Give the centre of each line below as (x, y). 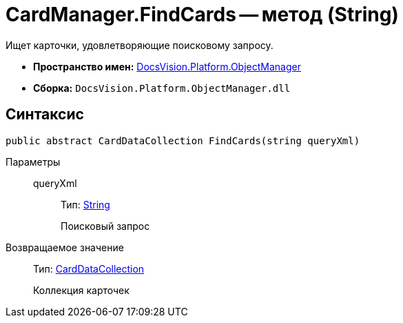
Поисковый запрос (105, 226)
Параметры (33, 161)
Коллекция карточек (81, 290)
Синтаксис (45, 115)
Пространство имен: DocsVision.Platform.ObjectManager (167, 66)
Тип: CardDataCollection (89, 268)
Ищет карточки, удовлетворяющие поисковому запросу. (139, 45)
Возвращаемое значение (65, 247)
